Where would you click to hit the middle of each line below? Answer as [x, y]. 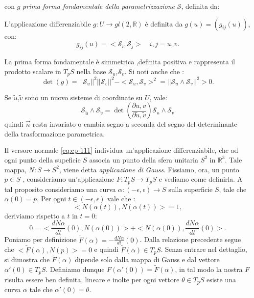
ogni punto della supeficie [43, 159]
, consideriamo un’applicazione [69, 179]
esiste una [221, 279]
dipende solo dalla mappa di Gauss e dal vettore [147, 259]
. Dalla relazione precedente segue [190, 239]
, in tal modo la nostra [209, 269]
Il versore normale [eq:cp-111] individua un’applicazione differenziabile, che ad [121, 150]
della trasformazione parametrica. [55, 133]
